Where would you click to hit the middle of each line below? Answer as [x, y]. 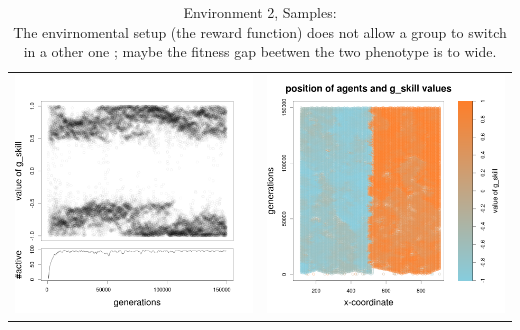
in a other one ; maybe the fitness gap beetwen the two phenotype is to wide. [260, 51]
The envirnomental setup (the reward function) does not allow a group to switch [260, 31]
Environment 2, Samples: [260, 12]
